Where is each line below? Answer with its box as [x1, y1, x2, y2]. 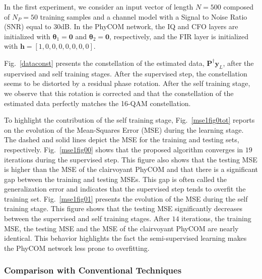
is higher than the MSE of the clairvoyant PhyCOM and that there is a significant [4, 164, 258, 174]
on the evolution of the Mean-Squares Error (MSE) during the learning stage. [4, 124, 244, 135]
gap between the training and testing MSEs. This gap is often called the [4, 173, 227, 184]
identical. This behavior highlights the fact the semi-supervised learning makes [4, 233, 247, 243]
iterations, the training [181, 213, 251, 224]
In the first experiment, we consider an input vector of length [4, 2, 193, 12]
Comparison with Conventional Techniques [4, 264, 182, 276]
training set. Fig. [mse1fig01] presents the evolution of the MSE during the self [4, 193, 248, 204]
